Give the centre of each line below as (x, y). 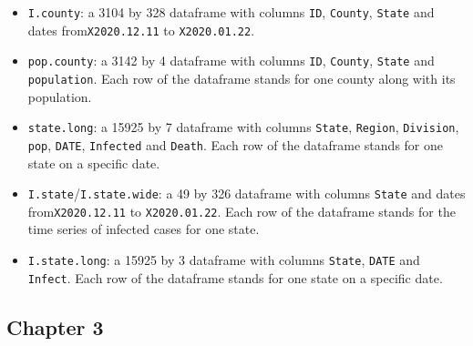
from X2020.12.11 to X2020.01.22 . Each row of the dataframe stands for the (242, 211)
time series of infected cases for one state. (144, 229)
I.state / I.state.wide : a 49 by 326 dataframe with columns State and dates (247, 193)
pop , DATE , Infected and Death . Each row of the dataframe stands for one (235, 144)
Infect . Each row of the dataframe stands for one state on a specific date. (235, 277)
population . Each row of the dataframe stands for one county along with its (242, 78)
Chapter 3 (55, 326)
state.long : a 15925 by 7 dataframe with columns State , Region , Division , (243, 127)
